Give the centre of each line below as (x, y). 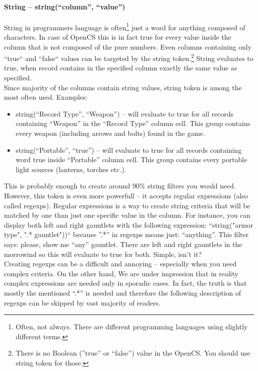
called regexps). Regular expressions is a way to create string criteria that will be (127, 205)
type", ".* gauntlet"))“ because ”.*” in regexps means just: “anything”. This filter (126, 234)
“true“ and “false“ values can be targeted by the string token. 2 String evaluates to (129, 57)
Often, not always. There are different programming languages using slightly (131, 327)
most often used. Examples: (46, 97)
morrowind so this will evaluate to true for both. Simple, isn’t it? (103, 254)
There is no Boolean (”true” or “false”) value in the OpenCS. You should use (133, 353)
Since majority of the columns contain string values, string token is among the (123, 87)
